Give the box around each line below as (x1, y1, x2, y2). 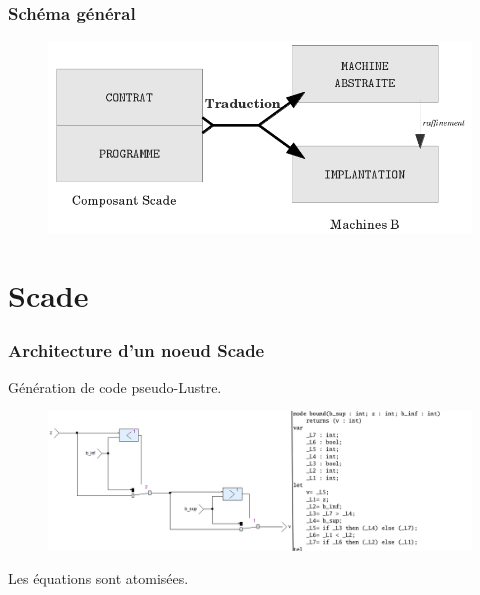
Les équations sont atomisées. (8, 568, 189, 589)
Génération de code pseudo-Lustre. (8, 376, 222, 397)
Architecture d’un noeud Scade (8, 337, 265, 362)
